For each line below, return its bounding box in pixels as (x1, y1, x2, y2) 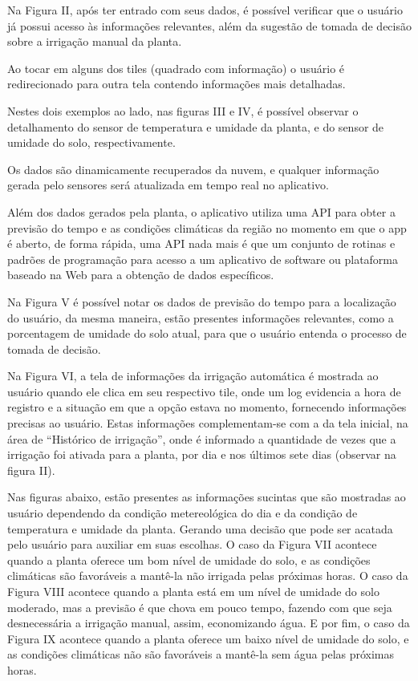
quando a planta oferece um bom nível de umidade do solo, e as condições (7, 551, 371, 568)
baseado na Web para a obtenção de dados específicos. (7, 266, 274, 283)
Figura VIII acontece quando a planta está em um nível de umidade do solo (7, 583, 379, 599)
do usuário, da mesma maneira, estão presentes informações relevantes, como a (7, 309, 394, 326)
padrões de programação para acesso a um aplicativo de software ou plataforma (7, 250, 399, 267)
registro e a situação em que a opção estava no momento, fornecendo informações (7, 399, 407, 415)
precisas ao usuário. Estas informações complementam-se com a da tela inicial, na (7, 415, 408, 432)
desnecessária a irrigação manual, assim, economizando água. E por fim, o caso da (7, 614, 410, 631)
